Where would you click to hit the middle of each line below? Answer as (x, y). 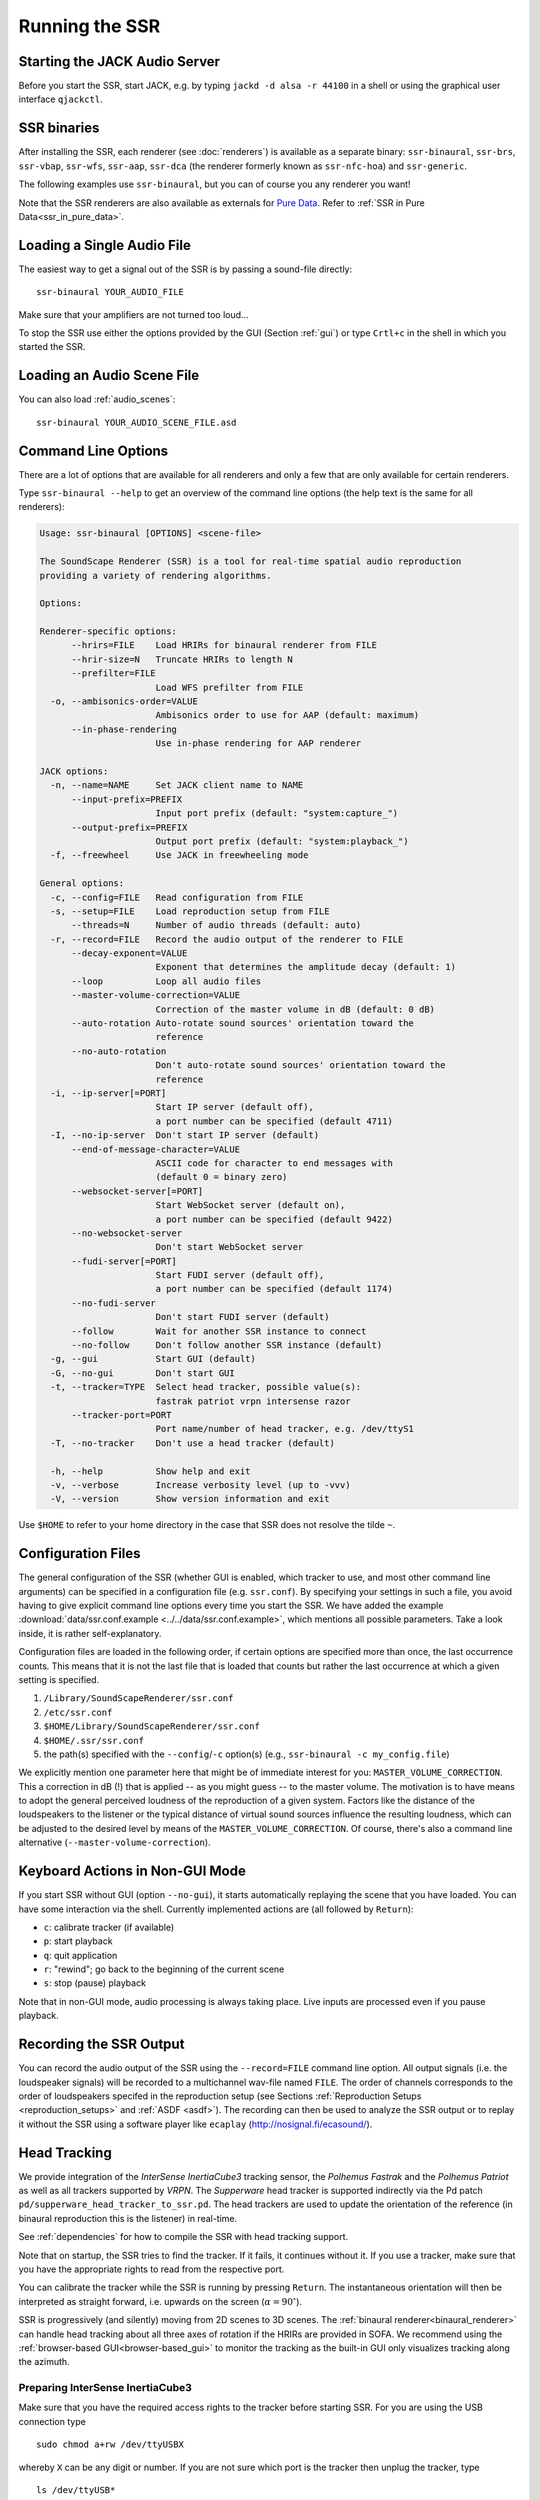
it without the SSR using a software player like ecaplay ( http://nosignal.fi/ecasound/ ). (195, 2124)
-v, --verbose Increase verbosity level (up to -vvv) (200, 1484)
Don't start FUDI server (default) (242, 1317)
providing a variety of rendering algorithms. (155, 575)
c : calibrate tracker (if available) (109, 1927)
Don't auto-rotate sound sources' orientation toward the (300, 1065)
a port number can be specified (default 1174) (274, 1289)
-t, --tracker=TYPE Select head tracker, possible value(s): (206, 1387)
